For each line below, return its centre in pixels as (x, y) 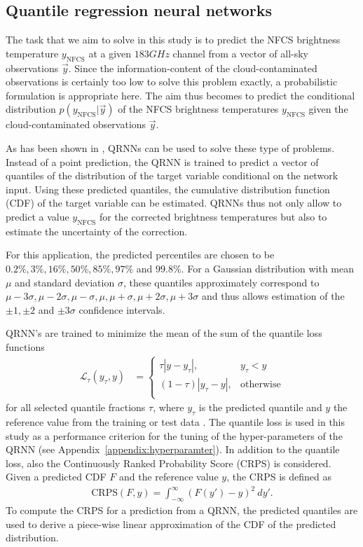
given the (328, 109)
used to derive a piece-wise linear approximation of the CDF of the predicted (171, 524)
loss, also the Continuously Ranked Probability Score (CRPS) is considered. (169, 463)
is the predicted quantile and (260, 407)
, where (169, 407)
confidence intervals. (122, 309)
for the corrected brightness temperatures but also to (213, 216)
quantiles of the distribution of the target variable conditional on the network (172, 175)
